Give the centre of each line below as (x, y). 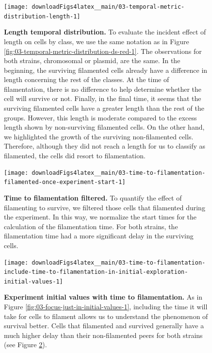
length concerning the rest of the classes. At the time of (87, 79)
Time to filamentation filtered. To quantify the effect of (93, 197)
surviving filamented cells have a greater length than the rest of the (104, 108)
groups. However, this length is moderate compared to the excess (100, 117)
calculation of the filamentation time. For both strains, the (91, 226)
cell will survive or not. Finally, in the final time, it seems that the (103, 98)
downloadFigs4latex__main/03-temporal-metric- (108, 7)
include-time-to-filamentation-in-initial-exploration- (96, 272)
